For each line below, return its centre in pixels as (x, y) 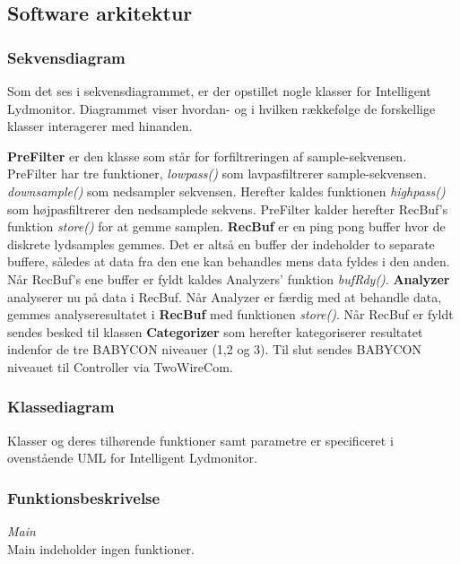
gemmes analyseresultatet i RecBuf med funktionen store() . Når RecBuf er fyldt (230, 314)
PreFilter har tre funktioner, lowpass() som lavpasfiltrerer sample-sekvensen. (217, 174)
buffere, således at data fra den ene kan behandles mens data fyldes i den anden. (229, 261)
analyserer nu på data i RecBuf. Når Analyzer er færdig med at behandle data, (225, 296)
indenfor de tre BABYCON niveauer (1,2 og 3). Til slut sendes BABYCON (214, 349)
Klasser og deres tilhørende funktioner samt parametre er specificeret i (200, 440)
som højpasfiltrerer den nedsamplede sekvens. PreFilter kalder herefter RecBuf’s (228, 208)
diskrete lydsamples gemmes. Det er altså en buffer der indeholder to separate (221, 243)
